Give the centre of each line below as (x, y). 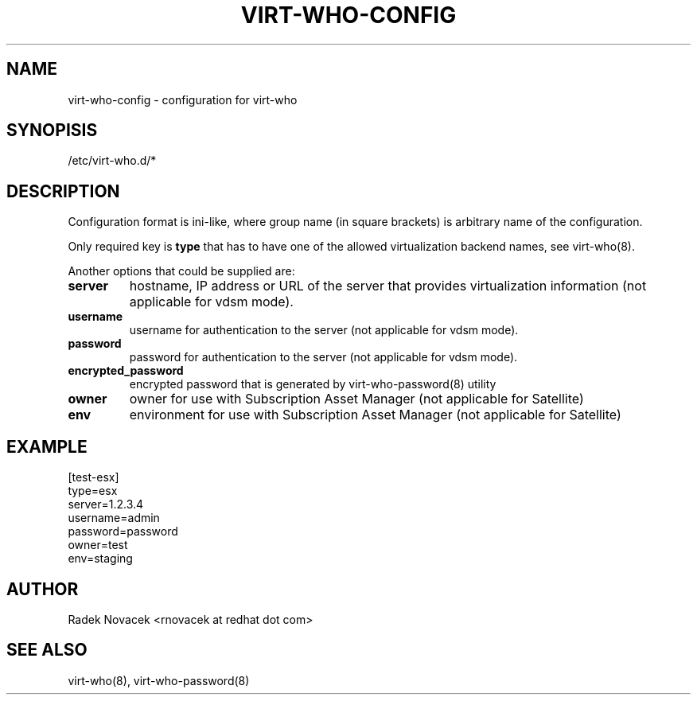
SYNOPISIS (52, 130)
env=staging (100, 559)
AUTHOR (43, 589)
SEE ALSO (47, 650)
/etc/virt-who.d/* (112, 161)
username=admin (114, 518)
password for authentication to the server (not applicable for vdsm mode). (323, 357)
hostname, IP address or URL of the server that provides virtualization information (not (388, 286)
